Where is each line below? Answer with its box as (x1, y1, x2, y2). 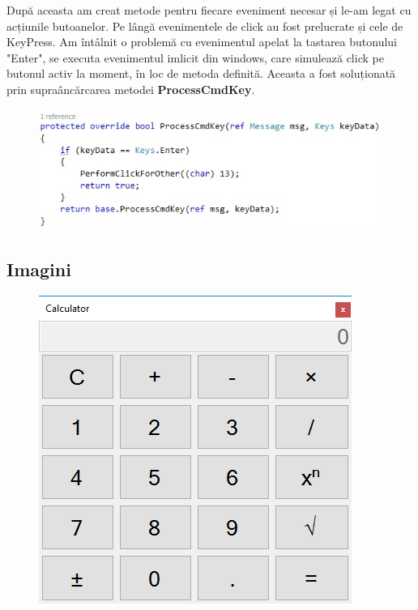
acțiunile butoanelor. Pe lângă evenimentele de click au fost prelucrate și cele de (6, 17, 403, 34)
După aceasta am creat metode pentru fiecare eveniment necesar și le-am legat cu (6, 2, 412, 18)
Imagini (6, 257, 71, 282)
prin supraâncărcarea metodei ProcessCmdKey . (6, 80, 255, 97)
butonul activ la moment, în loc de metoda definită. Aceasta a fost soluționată (6, 65, 396, 82)
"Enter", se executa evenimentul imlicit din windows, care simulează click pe (6, 49, 384, 66)
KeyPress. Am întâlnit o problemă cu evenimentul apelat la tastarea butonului (6, 33, 398, 50)
